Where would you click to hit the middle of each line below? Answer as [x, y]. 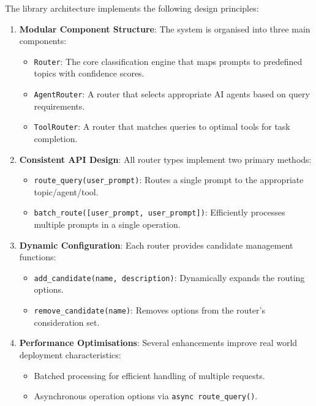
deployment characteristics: [70, 354]
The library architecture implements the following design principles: [132, 8]
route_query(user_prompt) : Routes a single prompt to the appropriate [169, 180]
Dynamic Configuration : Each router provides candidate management [156, 245]
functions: [38, 257]
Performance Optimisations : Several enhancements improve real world [158, 343]
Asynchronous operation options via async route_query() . [146, 396]
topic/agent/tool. [66, 191]
